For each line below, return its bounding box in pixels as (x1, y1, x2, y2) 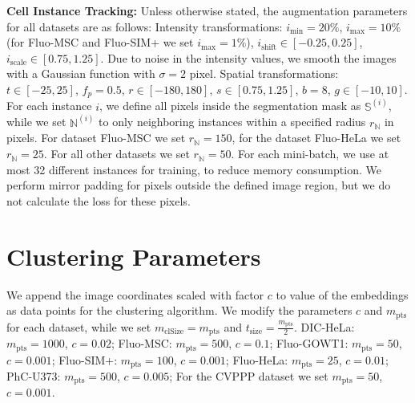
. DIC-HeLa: (294, 318, 355, 335)
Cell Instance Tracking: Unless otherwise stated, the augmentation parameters (6, 2, 408, 18)
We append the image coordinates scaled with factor (6, 286, 264, 303)
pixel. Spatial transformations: (189, 65, 339, 82)
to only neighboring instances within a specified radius (99, 113, 366, 130)
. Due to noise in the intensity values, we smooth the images (100, 49, 397, 66)
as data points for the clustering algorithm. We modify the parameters (6, 302, 353, 319)
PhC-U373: (6, 367, 61, 384)
